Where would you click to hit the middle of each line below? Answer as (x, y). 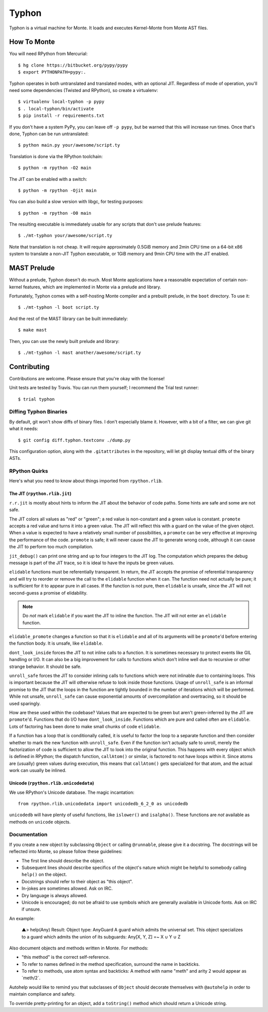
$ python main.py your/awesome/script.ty (69, 145)
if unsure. (31, 909)
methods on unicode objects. (40, 822)
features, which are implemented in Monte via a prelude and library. (92, 287)
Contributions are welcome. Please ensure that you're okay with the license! (87, 378)
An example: (22, 918)
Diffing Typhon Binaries (38, 412)
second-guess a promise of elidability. (48, 593)
